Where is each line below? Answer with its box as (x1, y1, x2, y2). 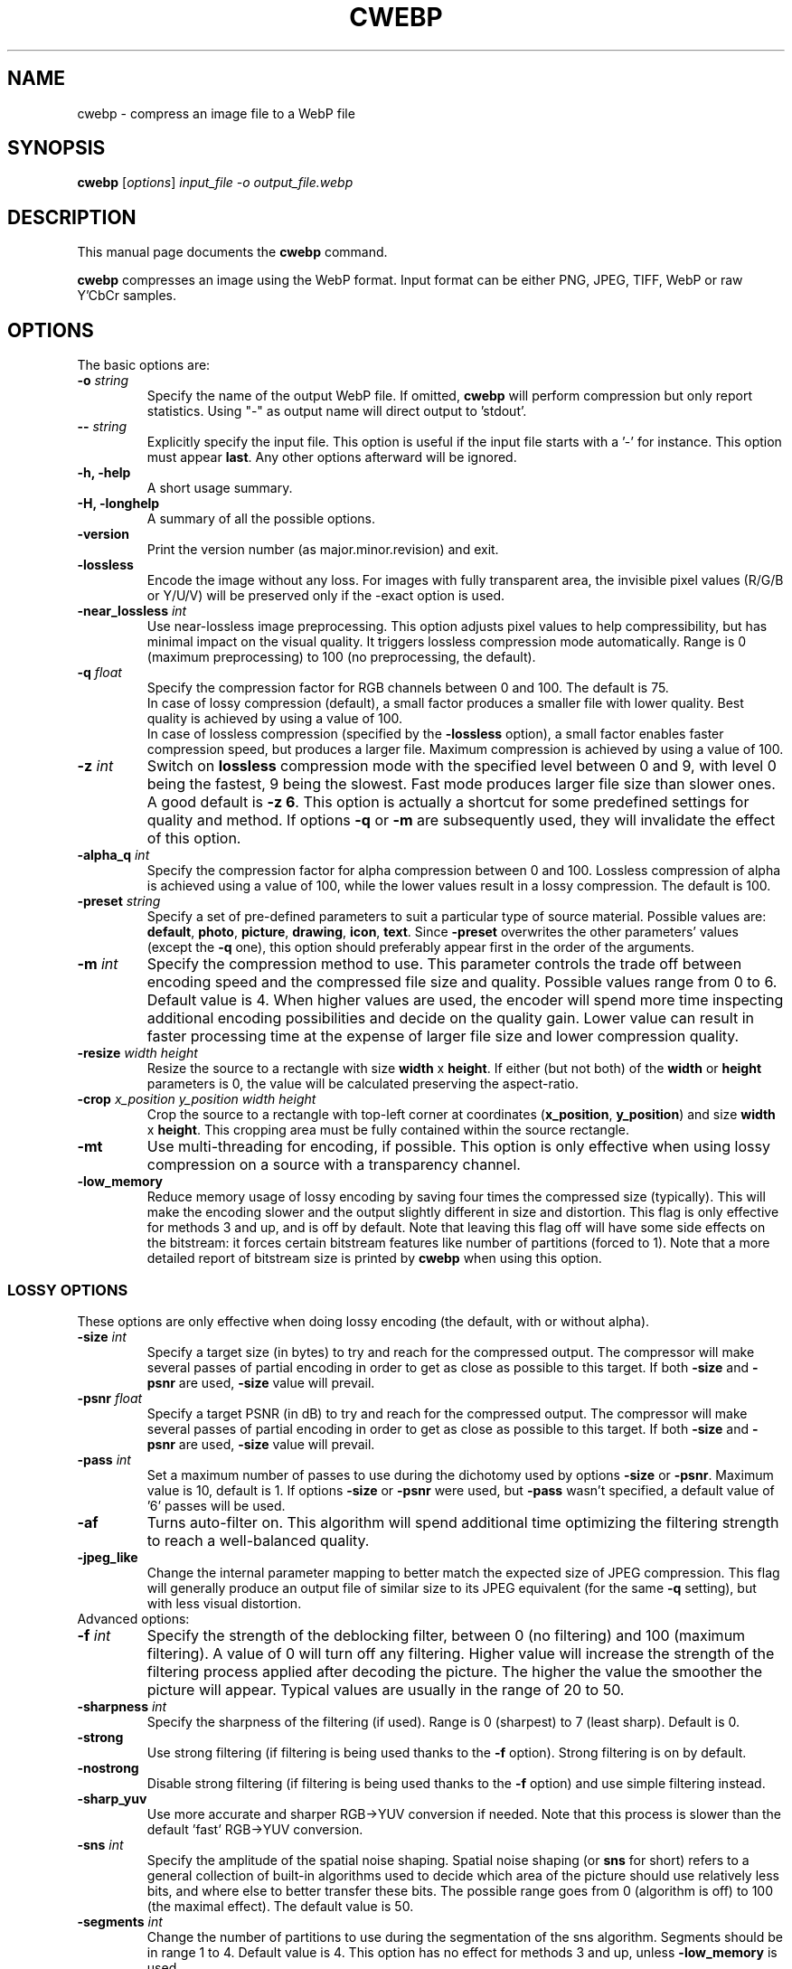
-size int (77, 1328, 127, 1344)
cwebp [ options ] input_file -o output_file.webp (77, 174, 354, 191)
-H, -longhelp (77, 495, 160, 512)
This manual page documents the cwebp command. (77, 244, 388, 260)
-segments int (77, 1913, 163, 1929)
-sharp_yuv (77, 1790, 147, 1806)
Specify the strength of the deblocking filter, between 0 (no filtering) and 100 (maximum (146, 1625, 746, 1644)
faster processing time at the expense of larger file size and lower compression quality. (146, 1027, 740, 1046)
